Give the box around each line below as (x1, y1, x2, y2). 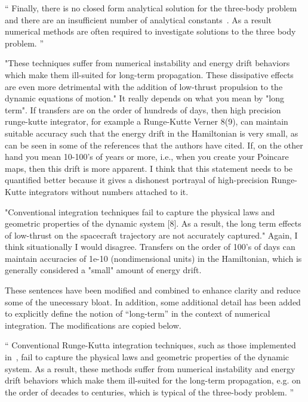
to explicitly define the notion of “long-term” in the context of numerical (5, 307, 270, 320)
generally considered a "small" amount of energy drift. (5, 264, 202, 276)
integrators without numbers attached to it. (29, 185, 189, 197)
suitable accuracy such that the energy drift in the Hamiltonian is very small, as (5, 126, 298, 139)
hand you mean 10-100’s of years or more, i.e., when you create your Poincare (5, 150, 289, 163)
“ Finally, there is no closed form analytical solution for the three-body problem (5, 2, 297, 14)
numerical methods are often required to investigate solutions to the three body (5, 25, 296, 38)
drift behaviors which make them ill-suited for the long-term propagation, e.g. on (5, 374, 301, 386)
